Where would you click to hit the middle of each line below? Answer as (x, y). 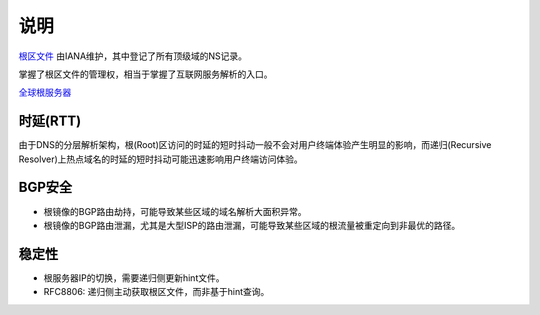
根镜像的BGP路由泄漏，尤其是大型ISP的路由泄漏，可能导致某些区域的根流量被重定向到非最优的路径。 (252, 225)
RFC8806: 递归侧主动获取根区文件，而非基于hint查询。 (156, 292)
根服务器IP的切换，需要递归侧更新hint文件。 (134, 277)
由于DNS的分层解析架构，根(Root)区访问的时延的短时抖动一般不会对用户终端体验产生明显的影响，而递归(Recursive (255, 145)
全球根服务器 (45, 92)
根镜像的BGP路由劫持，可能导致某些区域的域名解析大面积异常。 (175, 211)
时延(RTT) (50, 121)
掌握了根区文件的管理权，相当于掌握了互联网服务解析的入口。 (145, 74)
